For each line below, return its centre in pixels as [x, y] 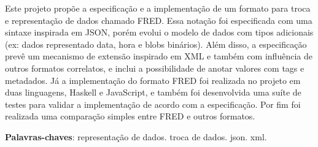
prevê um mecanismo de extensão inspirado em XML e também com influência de [159, 56]
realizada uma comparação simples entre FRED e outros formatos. [130, 116]
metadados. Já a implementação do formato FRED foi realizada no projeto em [153, 80]
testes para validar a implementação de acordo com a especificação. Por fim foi [153, 104]
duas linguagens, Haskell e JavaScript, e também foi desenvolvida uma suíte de [153, 92]
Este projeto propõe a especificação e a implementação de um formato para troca [158, 8]
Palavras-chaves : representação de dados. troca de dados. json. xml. [136, 136]
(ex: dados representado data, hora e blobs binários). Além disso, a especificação [156, 44]
